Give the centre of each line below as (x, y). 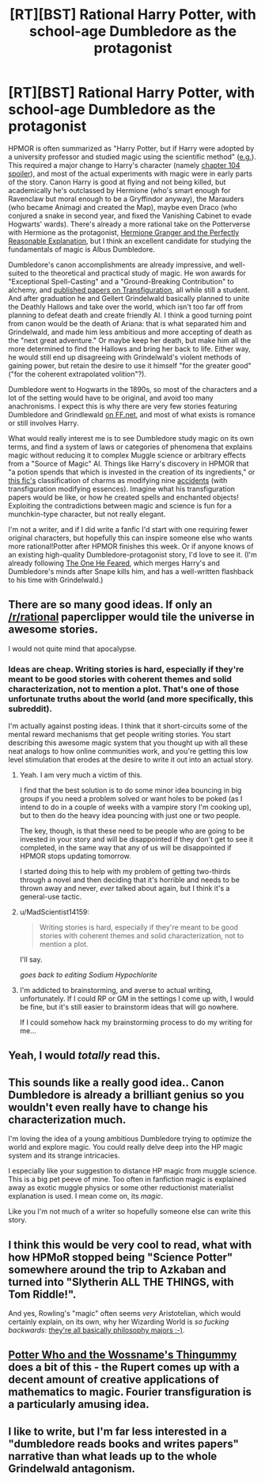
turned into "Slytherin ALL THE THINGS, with (121, 1281)
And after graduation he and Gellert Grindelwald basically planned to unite (129, 298)
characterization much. (67, 1119)
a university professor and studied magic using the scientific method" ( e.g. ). (132, 157)
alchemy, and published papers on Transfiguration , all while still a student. (129, 290)
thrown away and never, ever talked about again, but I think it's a (125, 888)
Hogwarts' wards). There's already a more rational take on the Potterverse (129, 224)
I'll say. (31, 960)
